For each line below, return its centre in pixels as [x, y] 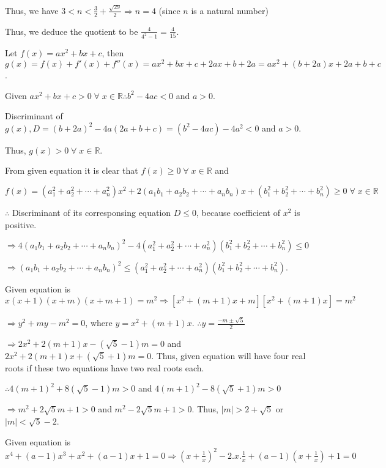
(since [169, 10]
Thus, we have [32, 10]
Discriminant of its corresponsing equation [91, 213]
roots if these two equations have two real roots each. [105, 367]
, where [99, 323]
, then [113, 53]
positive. [21, 224]
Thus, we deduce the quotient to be [72, 31]
